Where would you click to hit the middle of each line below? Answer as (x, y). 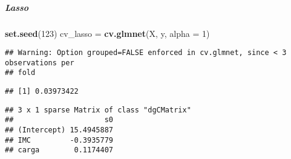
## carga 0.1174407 (59, 150)
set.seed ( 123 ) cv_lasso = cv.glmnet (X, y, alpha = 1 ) (107, 33)
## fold (20, 73)
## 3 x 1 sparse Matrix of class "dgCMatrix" (98, 110)
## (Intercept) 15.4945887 (59, 130)
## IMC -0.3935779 (59, 140)
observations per (40, 63)
